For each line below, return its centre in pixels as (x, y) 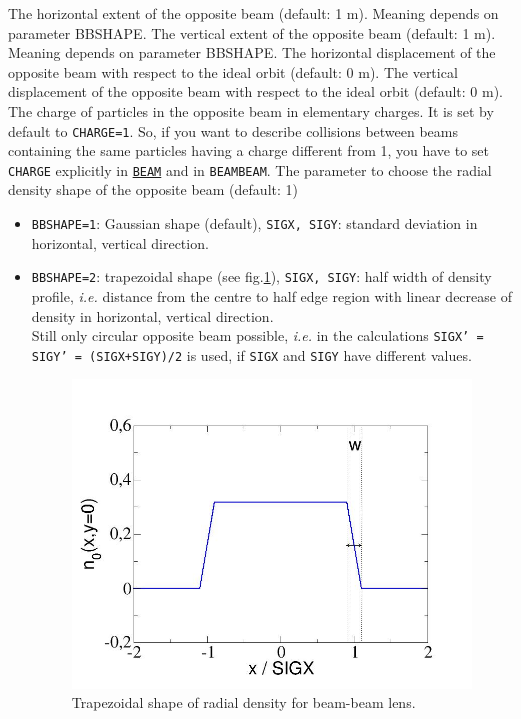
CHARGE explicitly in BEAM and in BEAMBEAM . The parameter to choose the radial (250, 169)
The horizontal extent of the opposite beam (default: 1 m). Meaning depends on (253, 13)
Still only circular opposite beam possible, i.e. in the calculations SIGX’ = (257, 335)
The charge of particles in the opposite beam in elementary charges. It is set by (251, 110)
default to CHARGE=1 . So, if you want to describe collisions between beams (233, 130)
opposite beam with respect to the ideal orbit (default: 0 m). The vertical (233, 71)
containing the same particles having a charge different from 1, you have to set (249, 150)
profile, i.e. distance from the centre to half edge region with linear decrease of (271, 295)
